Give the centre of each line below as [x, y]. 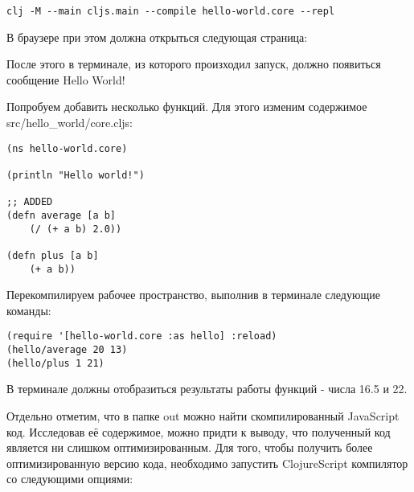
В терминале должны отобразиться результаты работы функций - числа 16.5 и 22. [207, 389]
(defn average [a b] [61, 215]
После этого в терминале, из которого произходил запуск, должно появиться [194, 64]
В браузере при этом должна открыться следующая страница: [157, 37]
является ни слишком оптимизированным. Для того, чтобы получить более [190, 447]
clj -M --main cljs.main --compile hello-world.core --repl [171, 11]
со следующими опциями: [70, 479]
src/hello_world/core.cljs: [70, 123]
